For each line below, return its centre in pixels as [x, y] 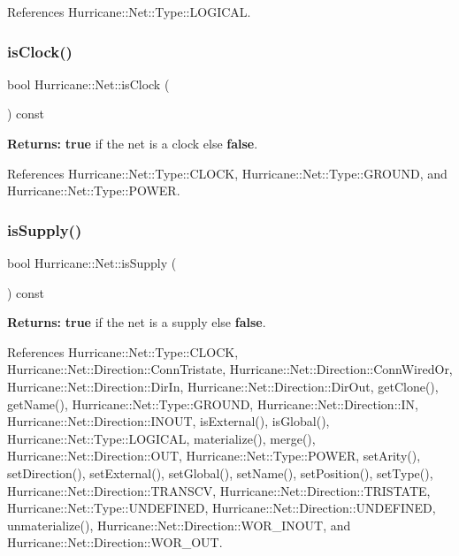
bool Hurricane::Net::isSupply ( [92, 263]
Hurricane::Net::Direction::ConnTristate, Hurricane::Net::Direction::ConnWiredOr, [230, 369]
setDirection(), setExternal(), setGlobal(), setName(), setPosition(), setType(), [220, 472]
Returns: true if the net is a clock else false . [133, 143]
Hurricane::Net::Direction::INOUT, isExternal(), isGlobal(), [168, 421]
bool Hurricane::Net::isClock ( [88, 84]
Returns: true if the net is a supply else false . [137, 322]
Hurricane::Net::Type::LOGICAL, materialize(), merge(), [161, 438]
